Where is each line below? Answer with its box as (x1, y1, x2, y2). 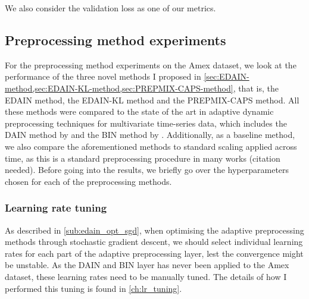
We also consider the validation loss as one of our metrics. (5, 2, 216, 14)
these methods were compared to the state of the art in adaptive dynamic (5, 105, 274, 118)
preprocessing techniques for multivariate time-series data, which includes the (5, 117, 287, 129)
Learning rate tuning (5, 200, 107, 215)
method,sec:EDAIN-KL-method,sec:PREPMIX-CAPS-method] (5, 81, 233, 94)
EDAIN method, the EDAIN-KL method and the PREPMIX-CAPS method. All (5, 93, 299, 106)
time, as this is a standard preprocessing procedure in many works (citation (5, 152, 280, 164)
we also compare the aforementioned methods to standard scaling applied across (5, 140, 297, 152)
